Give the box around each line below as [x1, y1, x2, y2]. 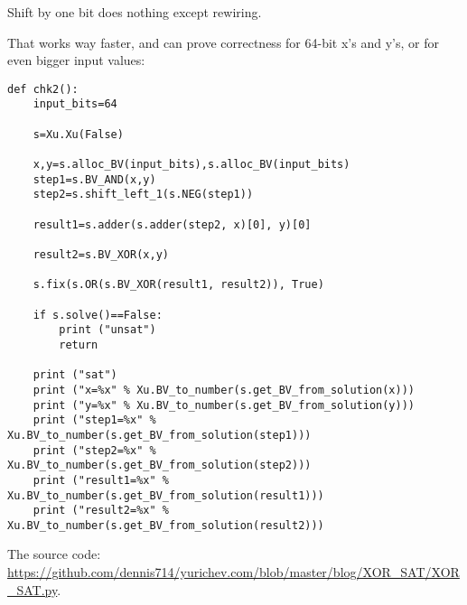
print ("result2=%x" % [33, 504, 169, 517]
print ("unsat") [59, 323, 156, 337]
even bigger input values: [7, 51, 145, 70]
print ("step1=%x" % [33, 414, 156, 427]
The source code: [7, 544, 101, 563]
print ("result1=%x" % [33, 473, 169, 487]
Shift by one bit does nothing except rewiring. [7, 3, 262, 21]
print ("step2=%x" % [33, 443, 156, 457]
